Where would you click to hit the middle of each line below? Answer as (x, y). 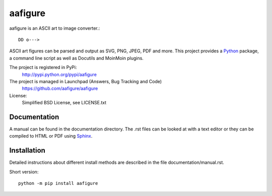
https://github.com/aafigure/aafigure (60, 89)
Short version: (24, 172)
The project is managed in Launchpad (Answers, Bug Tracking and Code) (86, 81)
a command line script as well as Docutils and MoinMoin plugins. (76, 58)
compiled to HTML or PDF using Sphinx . (51, 136)
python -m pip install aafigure (58, 183)
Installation (27, 150)
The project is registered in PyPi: (43, 68)
